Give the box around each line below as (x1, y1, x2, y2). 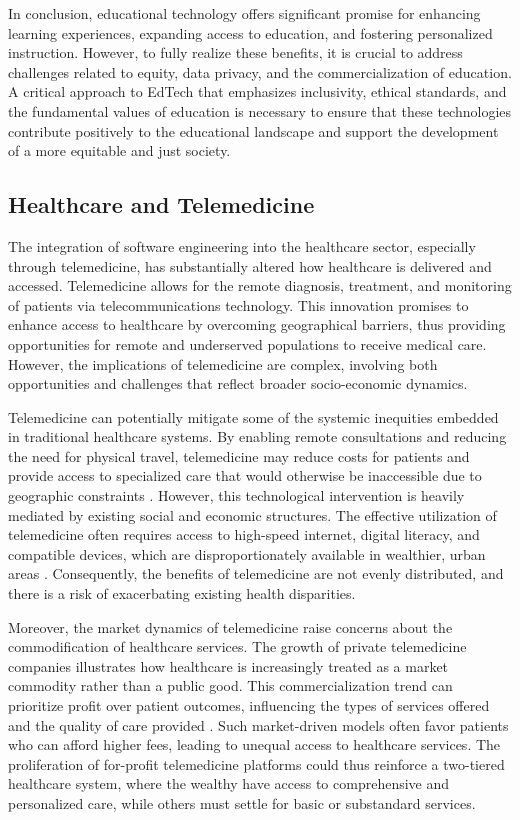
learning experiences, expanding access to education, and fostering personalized (8, 22, 493, 43)
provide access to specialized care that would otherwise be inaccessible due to (8, 465, 482, 486)
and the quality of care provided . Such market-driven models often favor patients (8, 714, 509, 735)
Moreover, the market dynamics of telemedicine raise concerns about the (8, 616, 453, 637)
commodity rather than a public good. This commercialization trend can (8, 675, 453, 696)
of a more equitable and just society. (8, 140, 231, 161)
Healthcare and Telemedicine (8, 189, 315, 220)
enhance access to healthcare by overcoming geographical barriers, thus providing (8, 314, 506, 335)
